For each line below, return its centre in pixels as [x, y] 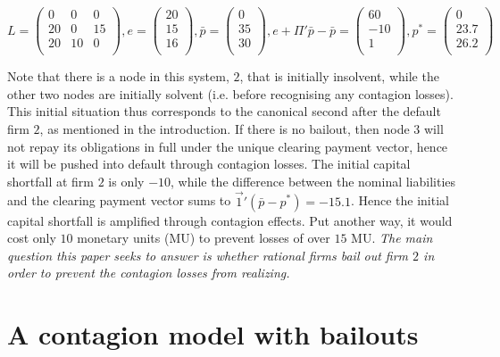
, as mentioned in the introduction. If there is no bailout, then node [225, 128]
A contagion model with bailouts [213, 334]
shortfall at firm [51, 181]
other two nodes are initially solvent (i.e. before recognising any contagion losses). [230, 93]
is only [126, 181]
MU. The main [392, 238]
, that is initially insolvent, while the [339, 76]
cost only [32, 238]
